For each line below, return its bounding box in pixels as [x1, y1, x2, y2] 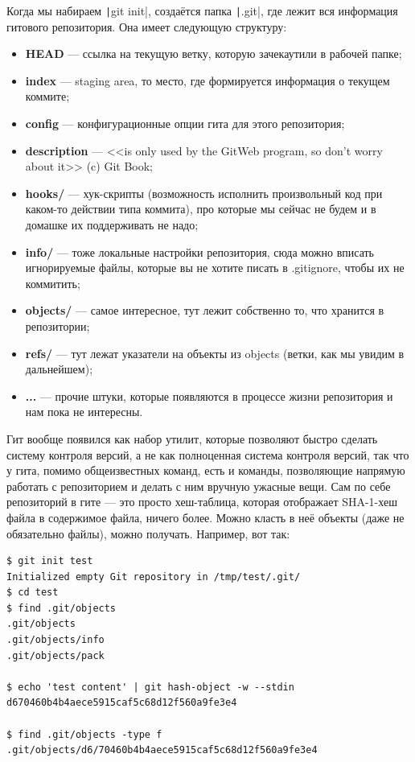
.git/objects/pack [6, 649, 105, 661]
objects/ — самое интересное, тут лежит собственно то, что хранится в [25, 302, 384, 319]
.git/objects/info [6, 634, 105, 646]
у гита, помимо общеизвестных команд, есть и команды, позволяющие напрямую [6, 462, 405, 479]
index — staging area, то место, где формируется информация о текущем [25, 72, 390, 89]
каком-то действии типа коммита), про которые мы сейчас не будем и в [25, 200, 376, 217]
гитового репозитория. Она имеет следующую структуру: [6, 18, 287, 35]
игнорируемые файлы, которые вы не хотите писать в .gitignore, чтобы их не [25, 259, 405, 276]
